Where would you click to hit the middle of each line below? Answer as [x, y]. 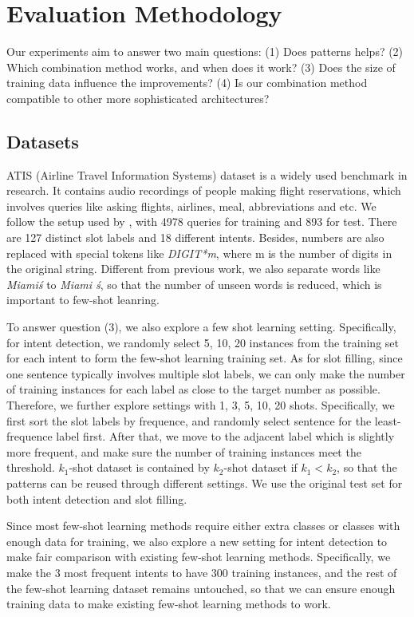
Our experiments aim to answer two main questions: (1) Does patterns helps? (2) [205, 51]
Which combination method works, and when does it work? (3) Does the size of [201, 67]
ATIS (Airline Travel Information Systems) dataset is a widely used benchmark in [207, 174]
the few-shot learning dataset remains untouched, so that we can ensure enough [201, 588]
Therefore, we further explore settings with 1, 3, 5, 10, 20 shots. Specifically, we [201, 405]
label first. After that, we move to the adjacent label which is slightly [225, 436]
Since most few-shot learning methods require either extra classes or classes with [203, 526]
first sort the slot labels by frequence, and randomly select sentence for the [189, 420]
